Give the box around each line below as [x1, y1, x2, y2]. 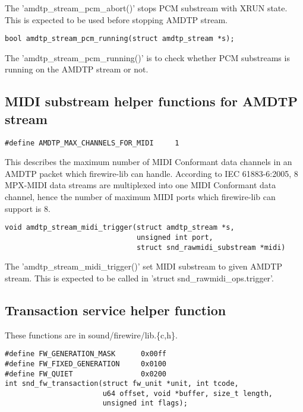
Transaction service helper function [5, 300, 226, 319]
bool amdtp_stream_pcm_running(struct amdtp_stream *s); [5, 34, 235, 43]
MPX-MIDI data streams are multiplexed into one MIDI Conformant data [5, 179, 276, 191]
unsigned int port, [136, 233, 213, 242]
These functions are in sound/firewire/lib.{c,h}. [5, 328, 178, 341]
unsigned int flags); [102, 399, 188, 408]
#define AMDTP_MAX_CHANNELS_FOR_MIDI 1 [5, 138, 179, 147]
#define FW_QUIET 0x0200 [5, 369, 167, 378]
